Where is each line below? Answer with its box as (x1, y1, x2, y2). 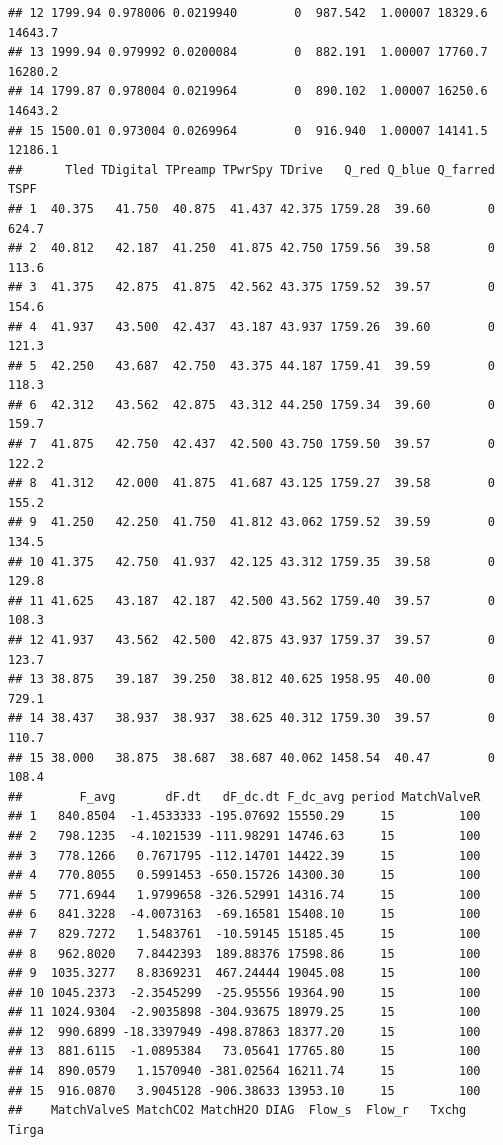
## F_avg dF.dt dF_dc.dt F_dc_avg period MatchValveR (8, 789, 481, 804)
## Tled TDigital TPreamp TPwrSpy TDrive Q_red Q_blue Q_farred (8, 162, 495, 177)
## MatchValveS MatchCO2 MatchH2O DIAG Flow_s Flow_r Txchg (8, 1103, 467, 1118)
